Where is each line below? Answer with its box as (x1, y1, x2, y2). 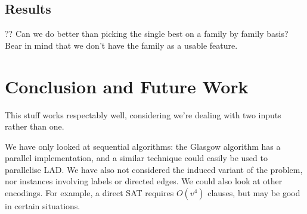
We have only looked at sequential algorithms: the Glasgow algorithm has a (5, 140, 281, 152)
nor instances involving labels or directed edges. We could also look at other (5, 175, 283, 187)
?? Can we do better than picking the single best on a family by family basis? (5, 27, 289, 40)
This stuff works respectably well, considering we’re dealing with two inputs (5, 108, 281, 121)
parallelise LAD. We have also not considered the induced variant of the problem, (5, 163, 303, 175)
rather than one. (5, 120, 64, 133)
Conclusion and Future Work (5, 74, 249, 98)
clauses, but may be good (207, 187, 300, 199)
